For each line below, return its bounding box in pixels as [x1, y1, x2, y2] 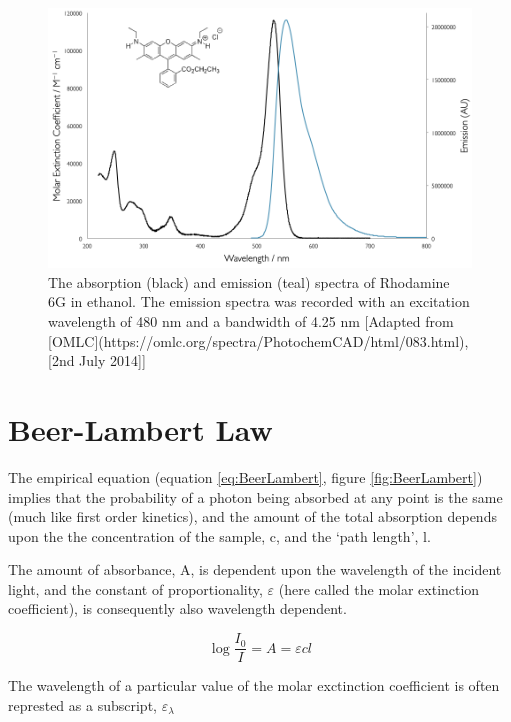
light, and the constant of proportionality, [8, 578, 263, 599]
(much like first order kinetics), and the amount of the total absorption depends [8, 506, 497, 527]
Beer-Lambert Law [8, 408, 273, 449]
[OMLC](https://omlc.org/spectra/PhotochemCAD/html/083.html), [48, 330, 469, 351]
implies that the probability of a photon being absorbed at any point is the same [8, 486, 503, 507]
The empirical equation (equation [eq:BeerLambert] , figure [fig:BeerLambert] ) [8, 466, 483, 487]
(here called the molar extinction [278, 578, 480, 599]
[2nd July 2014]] [48, 350, 146, 371]
